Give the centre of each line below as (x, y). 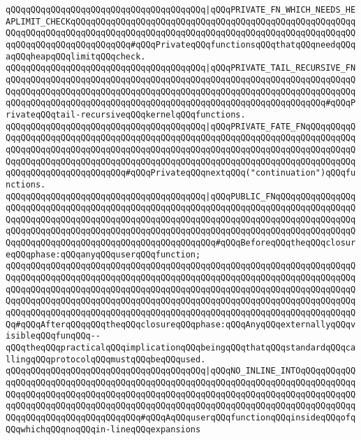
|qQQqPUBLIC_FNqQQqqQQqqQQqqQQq (281, 196)
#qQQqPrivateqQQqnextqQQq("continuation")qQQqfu (241, 173)
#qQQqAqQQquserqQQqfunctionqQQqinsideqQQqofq (248, 417)
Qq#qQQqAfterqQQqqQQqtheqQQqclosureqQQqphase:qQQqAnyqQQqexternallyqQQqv (181, 324)
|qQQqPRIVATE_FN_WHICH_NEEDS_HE (281, 10)
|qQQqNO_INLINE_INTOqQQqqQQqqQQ (281, 371)
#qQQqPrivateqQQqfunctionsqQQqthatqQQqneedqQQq (243, 44)
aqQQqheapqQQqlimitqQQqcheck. (76, 56)
